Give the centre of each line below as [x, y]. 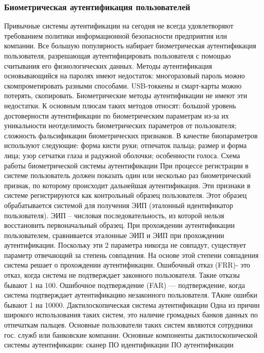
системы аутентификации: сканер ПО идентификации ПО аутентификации [119, 345]
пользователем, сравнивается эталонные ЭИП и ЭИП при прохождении [114, 235]
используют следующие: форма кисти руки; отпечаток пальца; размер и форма [125, 145]
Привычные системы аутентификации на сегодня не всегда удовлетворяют [119, 26]
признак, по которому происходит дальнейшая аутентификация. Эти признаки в [127, 185]
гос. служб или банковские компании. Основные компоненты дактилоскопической [131, 334]
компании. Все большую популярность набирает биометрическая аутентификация [130, 46]
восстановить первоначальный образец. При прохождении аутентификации [120, 225]
